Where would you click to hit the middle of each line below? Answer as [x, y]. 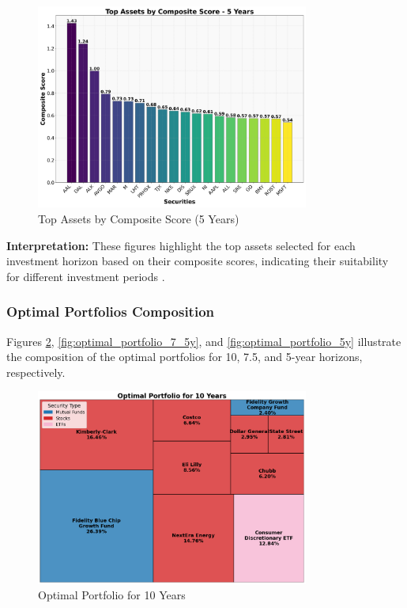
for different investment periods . [86, 276]
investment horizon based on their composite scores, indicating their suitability [198, 261]
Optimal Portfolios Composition [111, 312]
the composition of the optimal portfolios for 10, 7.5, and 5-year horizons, [185, 357]
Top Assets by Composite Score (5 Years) [139, 218]
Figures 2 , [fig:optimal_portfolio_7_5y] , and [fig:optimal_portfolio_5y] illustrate [204, 341]
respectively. [36, 372]
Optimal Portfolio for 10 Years [112, 595]
